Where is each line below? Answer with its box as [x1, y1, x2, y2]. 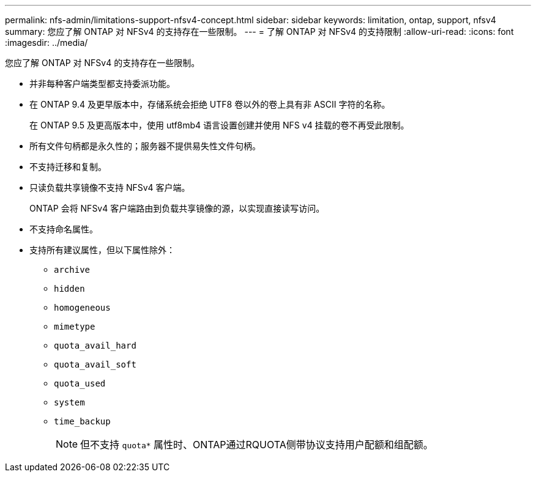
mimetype [54, 322, 95, 331]
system [54, 398, 85, 407]
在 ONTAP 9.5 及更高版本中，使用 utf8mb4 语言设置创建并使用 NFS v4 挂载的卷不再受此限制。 [29, 120, 409, 130]
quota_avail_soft [54, 360, 136, 369]
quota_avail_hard [54, 341, 136, 350]
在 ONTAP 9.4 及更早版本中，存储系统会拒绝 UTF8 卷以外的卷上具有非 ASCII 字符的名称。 [29, 99, 390, 109]
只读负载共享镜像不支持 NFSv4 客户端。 [29, 182, 190, 193]
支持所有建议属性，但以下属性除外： [29, 245, 175, 255]
